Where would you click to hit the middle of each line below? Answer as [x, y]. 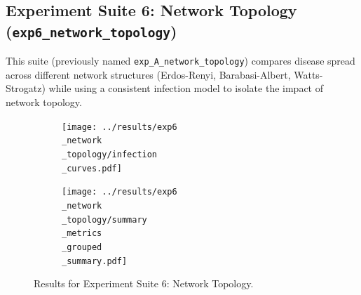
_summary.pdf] [95, 261]
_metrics [82, 234]
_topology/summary [104, 219]
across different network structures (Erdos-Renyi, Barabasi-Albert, [148, 74]
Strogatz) [26, 88]
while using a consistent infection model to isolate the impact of [186, 88]
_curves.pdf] [92, 168]
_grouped [82, 247]
